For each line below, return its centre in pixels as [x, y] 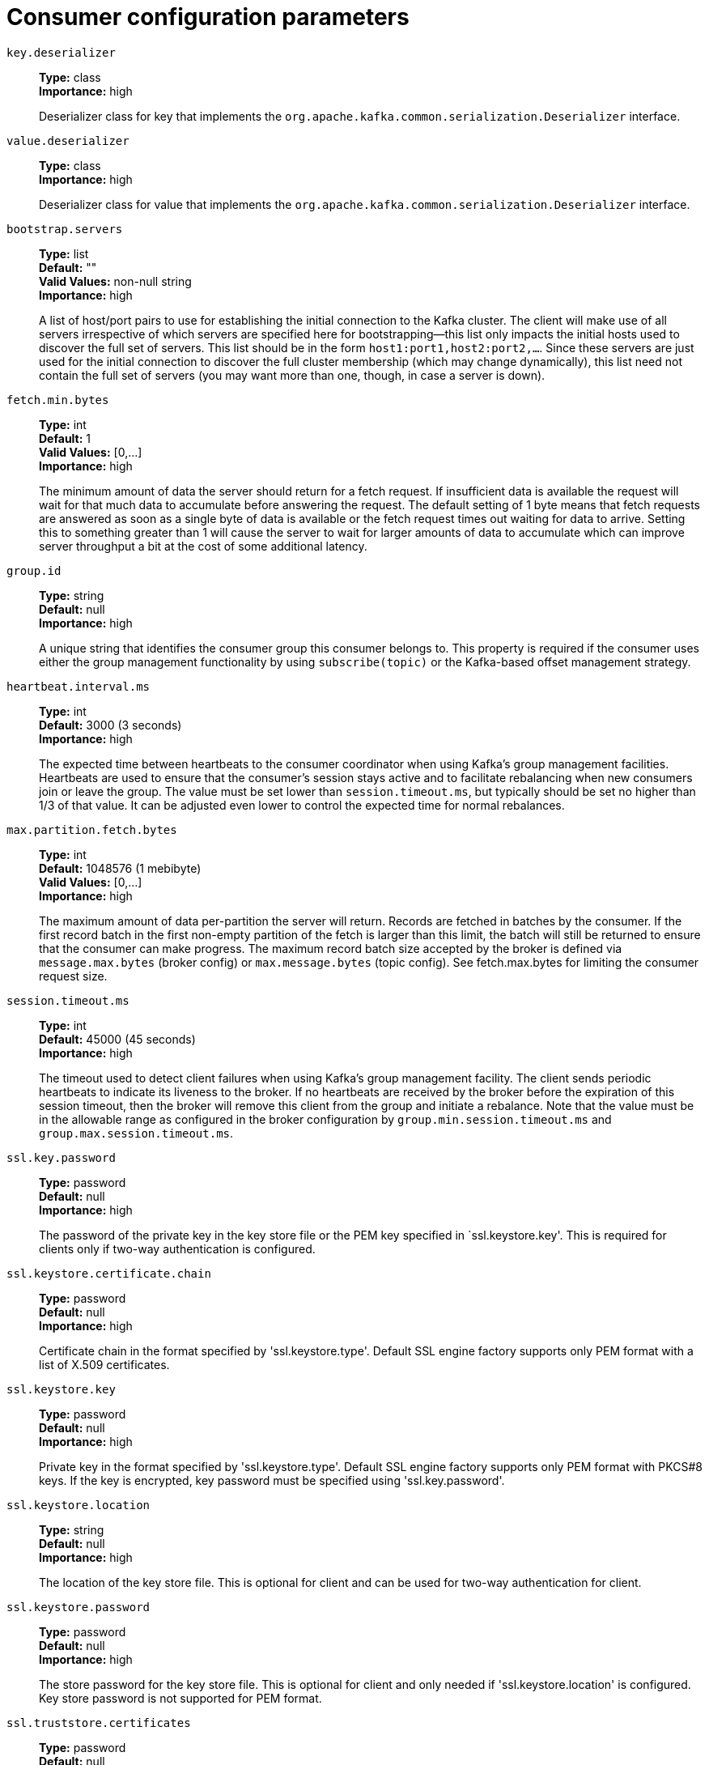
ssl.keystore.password [79, 1607]
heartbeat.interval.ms [79, 686]
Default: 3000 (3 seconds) [110, 725]
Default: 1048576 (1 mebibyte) [120, 868]
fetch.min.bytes [58, 400]
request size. [73, 976]
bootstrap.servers [65, 229]
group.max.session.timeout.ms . [136, 1133]
